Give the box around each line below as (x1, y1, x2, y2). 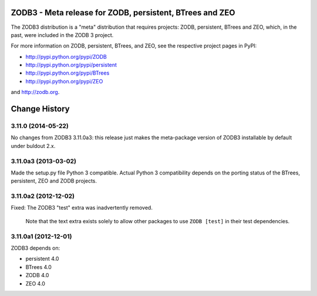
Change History (11, 104, 70, 114)
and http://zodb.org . (11, 89, 60, 96)
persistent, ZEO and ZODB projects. (11, 177, 97, 184)
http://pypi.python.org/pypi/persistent (25, 62, 117, 69)
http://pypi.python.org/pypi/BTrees (25, 69, 110, 76)
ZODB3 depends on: (11, 244, 60, 251)
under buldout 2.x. (11, 142, 56, 149)
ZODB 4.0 (25, 272, 49, 279)
